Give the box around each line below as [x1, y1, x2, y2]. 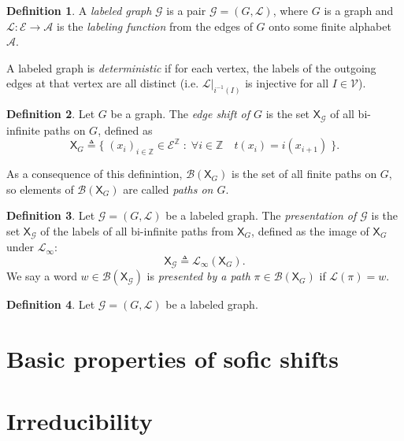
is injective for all [245, 75, 329, 91]
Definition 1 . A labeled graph [6, 2, 152, 18]
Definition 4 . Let [6, 296, 95, 313]
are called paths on [123, 180, 213, 197]
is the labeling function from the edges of [57, 17, 253, 34]
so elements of [6, 180, 74, 197]
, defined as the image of [251, 222, 369, 239]
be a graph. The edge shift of [110, 106, 250, 122]
